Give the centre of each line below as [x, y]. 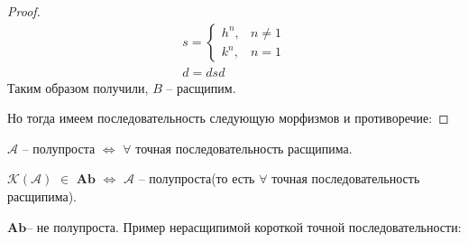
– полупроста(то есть [197, 178]
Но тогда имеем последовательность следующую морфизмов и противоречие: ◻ [228, 118]
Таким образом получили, [78, 87]
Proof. [24, 11]
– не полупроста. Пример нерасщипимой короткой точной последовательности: [244, 226]
